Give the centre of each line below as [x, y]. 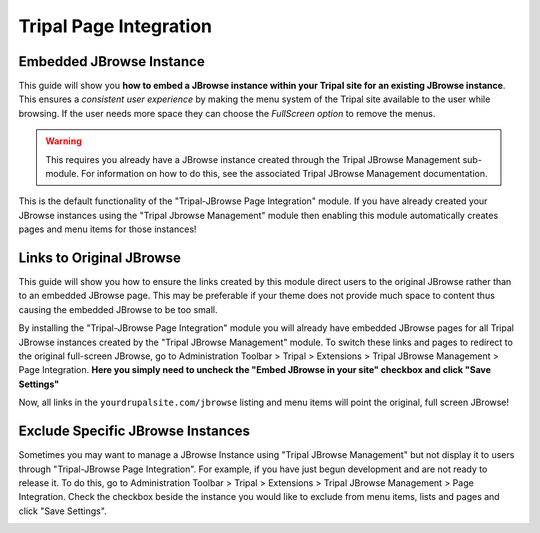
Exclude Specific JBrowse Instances [134, 431]
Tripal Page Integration [115, 26]
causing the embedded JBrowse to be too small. [118, 309]
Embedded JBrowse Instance [111, 61]
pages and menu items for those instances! [107, 229]
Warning [63, 141]
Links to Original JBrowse [100, 258]
